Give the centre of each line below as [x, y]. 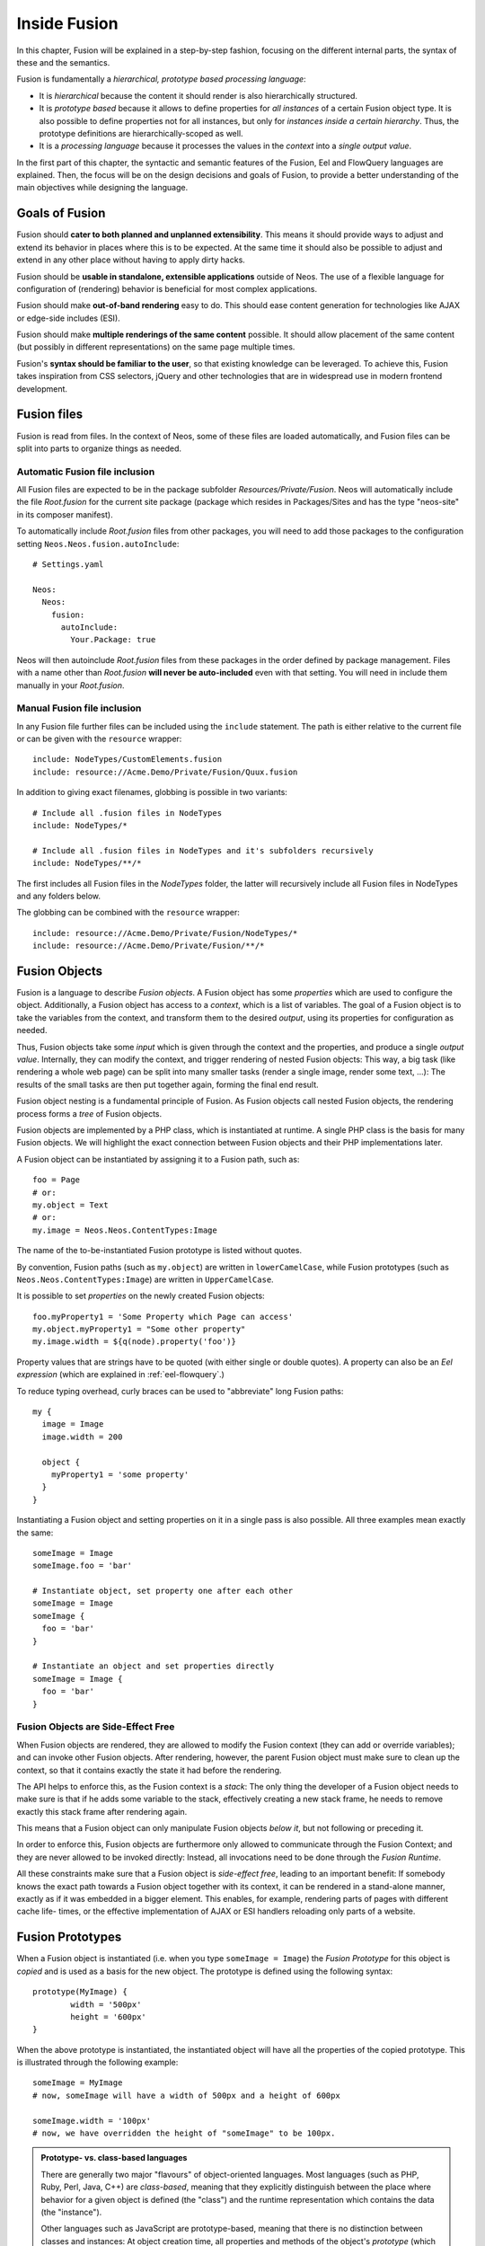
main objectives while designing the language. [102, 188]
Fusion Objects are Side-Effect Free [96, 1727]
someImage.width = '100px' [92, 2121]
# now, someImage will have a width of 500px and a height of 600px [186, 2095]
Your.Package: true [113, 640]
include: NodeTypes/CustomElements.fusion [128, 760]
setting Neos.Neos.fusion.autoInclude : [98, 544]
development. [42, 389]
